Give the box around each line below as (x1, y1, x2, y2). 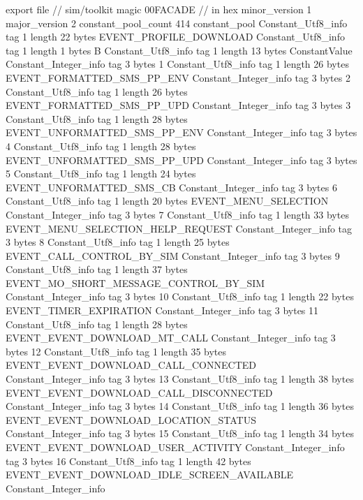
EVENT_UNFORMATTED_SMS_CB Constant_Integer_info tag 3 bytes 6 (6, 179, 337, 194)
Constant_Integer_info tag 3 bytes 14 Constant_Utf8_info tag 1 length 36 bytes (6, 399, 354, 413)
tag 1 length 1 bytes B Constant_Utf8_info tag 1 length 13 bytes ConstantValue (6, 43, 353, 57)
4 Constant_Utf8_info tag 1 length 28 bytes (6, 138, 196, 153)
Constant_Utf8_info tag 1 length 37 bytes (6, 262, 188, 277)
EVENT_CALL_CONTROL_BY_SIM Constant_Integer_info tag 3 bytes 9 (6, 248, 340, 263)
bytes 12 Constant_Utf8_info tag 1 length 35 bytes (6, 344, 227, 358)
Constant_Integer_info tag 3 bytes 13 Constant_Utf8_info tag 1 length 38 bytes (6, 372, 354, 386)
